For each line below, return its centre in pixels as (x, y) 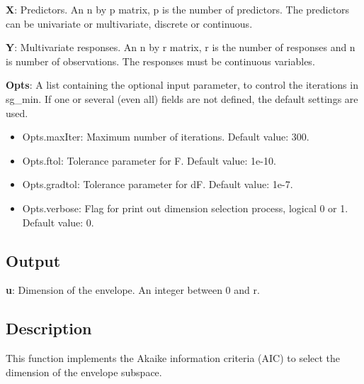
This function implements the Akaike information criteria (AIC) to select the (173, 358)
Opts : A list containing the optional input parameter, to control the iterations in (182, 85)
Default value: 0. (58, 222)
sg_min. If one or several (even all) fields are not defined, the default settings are (182, 98)
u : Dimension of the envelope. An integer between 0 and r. (133, 290)
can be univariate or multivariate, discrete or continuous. (129, 23)
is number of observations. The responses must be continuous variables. (160, 61)
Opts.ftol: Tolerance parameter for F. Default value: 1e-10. (149, 160)
